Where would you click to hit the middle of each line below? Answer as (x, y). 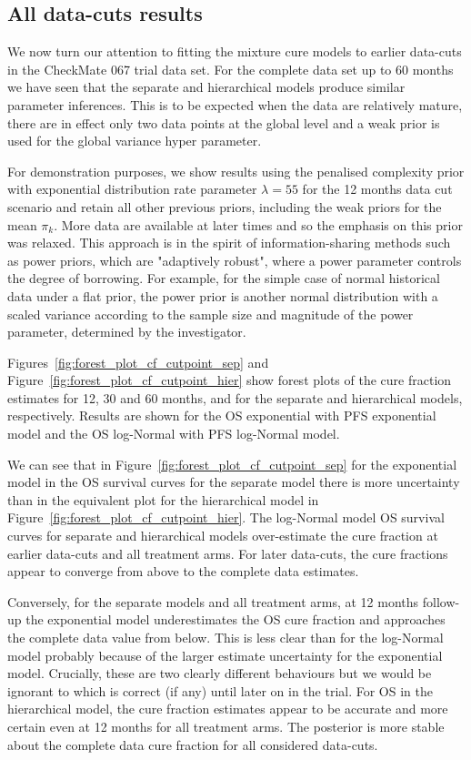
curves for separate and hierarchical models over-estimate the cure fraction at (223, 536)
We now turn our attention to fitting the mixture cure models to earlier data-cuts (235, 51)
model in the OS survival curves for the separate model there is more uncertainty (234, 482)
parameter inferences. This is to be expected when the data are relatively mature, (235, 104)
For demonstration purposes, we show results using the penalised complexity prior (236, 171)
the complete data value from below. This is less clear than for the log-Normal (225, 638)
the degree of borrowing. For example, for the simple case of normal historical (224, 278)
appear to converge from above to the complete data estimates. (183, 571)
